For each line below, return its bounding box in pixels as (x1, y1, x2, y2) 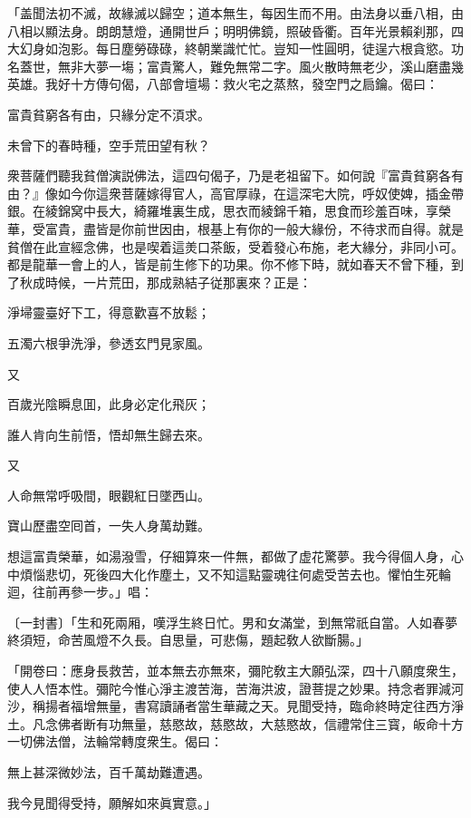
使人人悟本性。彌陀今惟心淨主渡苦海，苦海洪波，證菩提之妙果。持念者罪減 (7, 678, 451, 697)
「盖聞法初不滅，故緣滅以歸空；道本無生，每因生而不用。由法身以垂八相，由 (7, 4, 464, 22)
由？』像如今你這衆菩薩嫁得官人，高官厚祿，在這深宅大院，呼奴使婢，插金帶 (7, 183, 464, 202)
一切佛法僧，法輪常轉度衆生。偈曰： (7, 732, 223, 751)
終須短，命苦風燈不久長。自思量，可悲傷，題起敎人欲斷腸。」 (7, 630, 369, 649)
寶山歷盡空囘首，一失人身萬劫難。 (7, 516, 210, 535)
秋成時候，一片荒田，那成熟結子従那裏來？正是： (19, 272, 312, 291)
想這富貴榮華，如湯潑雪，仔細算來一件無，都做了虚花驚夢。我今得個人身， (7, 547, 451, 566)
